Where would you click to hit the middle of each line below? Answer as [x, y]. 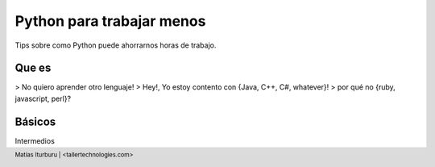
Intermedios [35, 140]
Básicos [35, 121]
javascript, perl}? [43, 98]
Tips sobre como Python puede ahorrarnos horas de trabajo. [116, 45]
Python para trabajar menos [110, 21]
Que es [33, 68]
